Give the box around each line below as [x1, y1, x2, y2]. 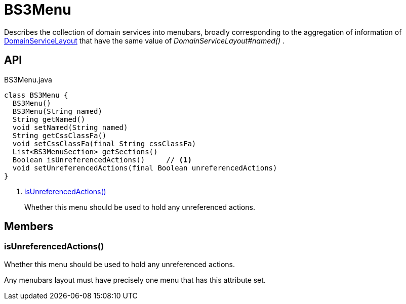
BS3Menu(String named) [12, 107, 102, 115]
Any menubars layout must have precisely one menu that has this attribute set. [4, 275, 266, 284]
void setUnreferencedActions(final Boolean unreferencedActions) [12, 163, 277, 172]
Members [4, 220, 54, 233]
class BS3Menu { [4, 91, 68, 99]
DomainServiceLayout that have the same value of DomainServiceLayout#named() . [4, 36, 285, 45]
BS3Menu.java [4, 75, 52, 84]
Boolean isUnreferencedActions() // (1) [12, 155, 192, 164]
